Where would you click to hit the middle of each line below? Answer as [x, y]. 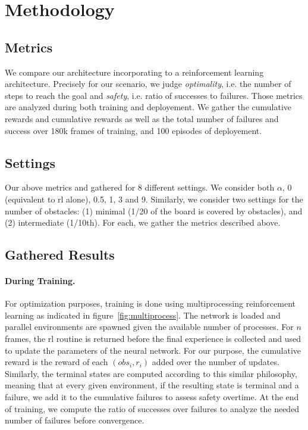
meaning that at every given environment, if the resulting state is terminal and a [152, 385]
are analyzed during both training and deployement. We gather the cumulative [148, 107]
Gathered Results [60, 255]
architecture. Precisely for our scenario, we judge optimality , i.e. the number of [148, 84]
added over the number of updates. [216, 362]
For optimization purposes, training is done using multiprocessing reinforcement [150, 303]
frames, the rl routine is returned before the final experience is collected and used [153, 339]
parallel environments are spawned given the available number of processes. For [149, 327]
